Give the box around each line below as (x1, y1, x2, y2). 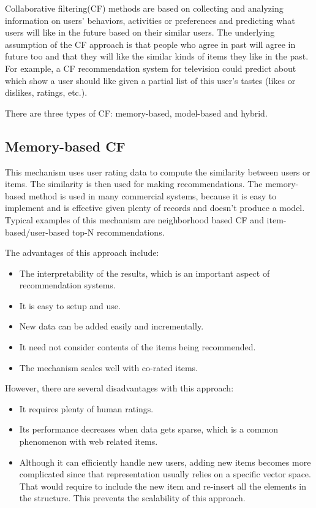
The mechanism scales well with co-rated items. (19, 361, 198, 374)
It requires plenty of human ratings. (19, 402, 154, 415)
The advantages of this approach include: (5, 246, 159, 259)
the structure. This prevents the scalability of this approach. (19, 491, 246, 504)
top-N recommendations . (72, 225, 165, 238)
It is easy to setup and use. (19, 299, 121, 312)
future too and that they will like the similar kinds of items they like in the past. (5, 50, 309, 63)
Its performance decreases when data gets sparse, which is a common (19, 423, 278, 436)
